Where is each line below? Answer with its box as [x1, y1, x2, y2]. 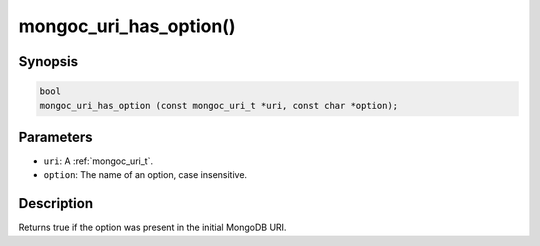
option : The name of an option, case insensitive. [43, 169, 248, 181]
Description [18, 195, 94, 212]
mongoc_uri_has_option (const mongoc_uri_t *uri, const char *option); [39, 100, 399, 111]
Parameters [18, 128, 93, 145]
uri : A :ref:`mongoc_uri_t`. [43, 155, 154, 167]
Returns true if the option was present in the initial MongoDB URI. [18, 221, 287, 234]
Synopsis [18, 53, 79, 70]
